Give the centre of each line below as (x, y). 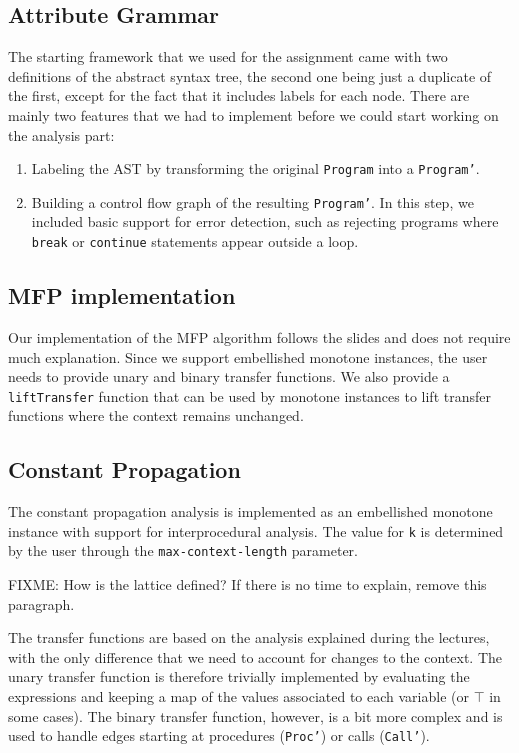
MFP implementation (122, 295)
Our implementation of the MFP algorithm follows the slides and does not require (259, 336)
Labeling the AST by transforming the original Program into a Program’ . (255, 168)
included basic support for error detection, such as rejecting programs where (265, 221)
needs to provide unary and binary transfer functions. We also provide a (229, 376)
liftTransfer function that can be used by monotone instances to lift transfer (249, 395)
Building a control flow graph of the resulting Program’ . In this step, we (252, 201)
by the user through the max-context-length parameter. (183, 550)
